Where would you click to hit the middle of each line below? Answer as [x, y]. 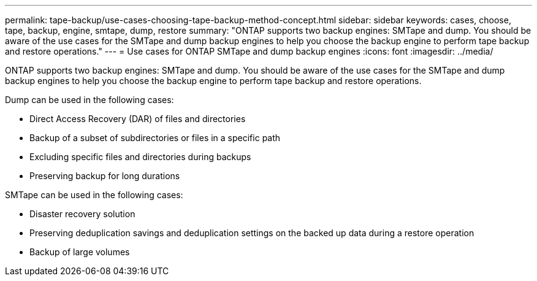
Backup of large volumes [80, 252]
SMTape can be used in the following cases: [94, 195]
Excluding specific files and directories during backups [140, 157]
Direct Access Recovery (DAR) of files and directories [138, 119]
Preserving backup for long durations [105, 176]
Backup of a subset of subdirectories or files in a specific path [155, 138]
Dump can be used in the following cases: [89, 100]
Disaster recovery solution [82, 214]
